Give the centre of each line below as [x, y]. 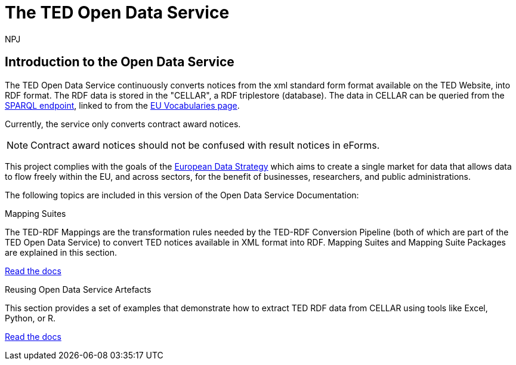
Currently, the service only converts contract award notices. [123, 124]
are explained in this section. [61, 252]
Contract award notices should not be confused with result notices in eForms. [205, 145]
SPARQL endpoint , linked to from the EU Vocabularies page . [122, 105]
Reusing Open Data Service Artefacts [78, 289]
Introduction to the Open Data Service [120, 62]
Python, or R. [30, 318]
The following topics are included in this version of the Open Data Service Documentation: [182, 195]
